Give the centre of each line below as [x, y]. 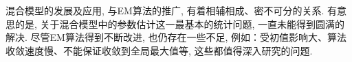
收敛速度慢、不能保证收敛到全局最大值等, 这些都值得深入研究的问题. [159, 50]
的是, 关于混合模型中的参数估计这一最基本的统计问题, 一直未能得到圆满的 [180, 24]
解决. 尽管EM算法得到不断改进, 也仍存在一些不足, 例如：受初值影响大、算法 [176, 37]
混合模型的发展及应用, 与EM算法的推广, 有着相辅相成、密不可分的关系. [165, 10]
